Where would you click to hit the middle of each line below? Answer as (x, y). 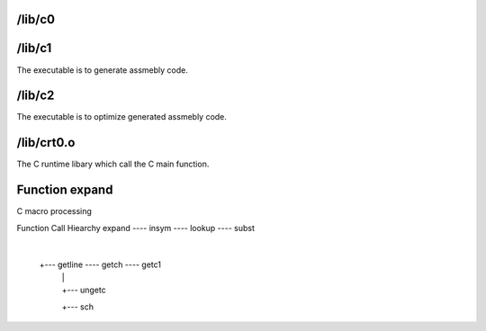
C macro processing (54, 211)
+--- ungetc (84, 290)
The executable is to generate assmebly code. (103, 70)
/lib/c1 (34, 48)
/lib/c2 (36, 96)
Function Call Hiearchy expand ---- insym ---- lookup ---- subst (136, 228)
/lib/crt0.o (46, 143)
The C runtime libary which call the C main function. (113, 164)
